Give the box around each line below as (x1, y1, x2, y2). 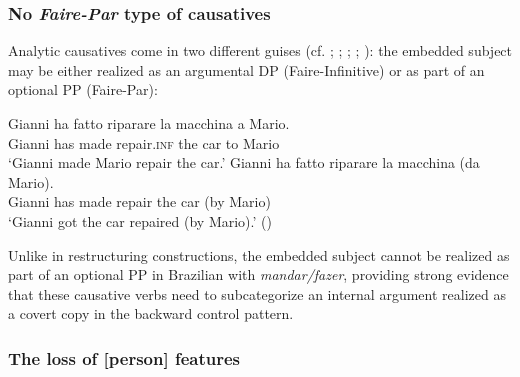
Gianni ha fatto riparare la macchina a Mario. (8, 113, 290, 133)
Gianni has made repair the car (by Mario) (8, 191, 271, 212)
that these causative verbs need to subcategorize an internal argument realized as (8, 283, 506, 304)
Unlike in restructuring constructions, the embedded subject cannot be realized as (8, 244, 510, 265)
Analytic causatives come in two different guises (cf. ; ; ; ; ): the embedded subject (8, 40, 513, 61)
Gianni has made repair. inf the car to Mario (8, 132, 280, 153)
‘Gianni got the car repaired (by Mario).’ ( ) (8, 210, 272, 231)
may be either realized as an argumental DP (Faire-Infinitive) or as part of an (8, 59, 485, 80)
